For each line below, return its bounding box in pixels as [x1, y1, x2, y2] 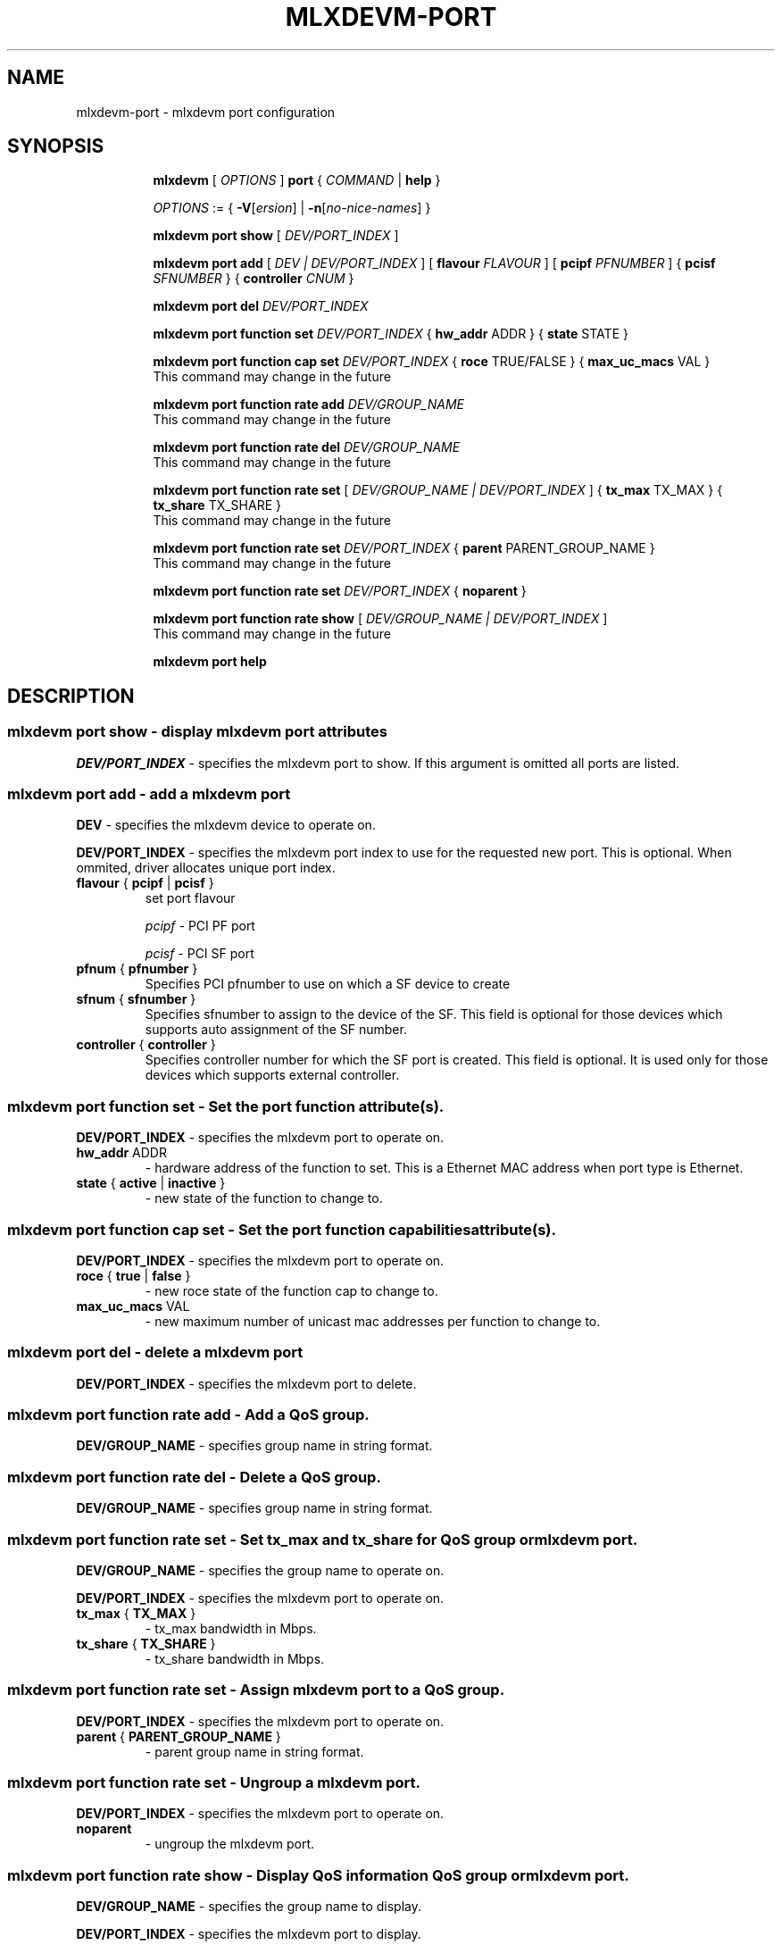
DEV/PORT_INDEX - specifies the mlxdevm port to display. [76, 1926, 421, 1942]
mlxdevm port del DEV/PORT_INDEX [153, 298, 369, 314]
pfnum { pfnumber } [76, 961, 198, 977]
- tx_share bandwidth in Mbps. [145, 1650, 325, 1666]
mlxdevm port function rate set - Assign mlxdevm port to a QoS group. [7, 1681, 505, 1699]
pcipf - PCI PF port [145, 918, 255, 934]
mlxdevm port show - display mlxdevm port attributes [7, 722, 387, 741]
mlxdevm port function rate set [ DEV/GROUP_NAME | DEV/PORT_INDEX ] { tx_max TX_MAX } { [153, 482, 723, 498]
